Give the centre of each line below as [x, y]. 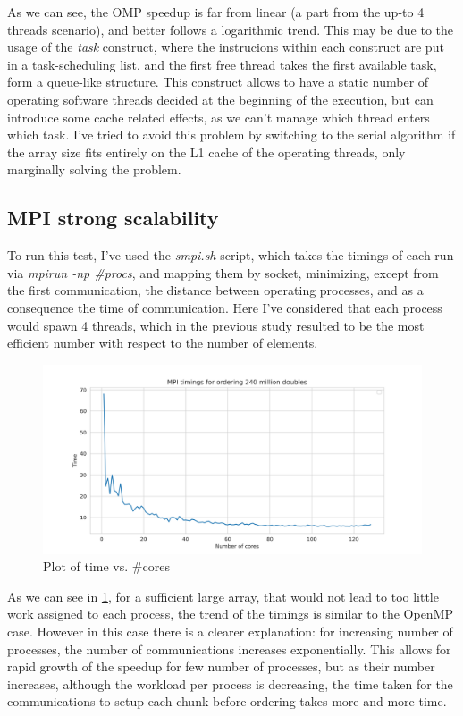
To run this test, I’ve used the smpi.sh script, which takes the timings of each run [231, 255]
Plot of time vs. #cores [106, 566]
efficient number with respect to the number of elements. [163, 343]
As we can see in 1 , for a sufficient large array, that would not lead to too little [223, 596]
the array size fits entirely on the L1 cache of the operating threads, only [206, 152]
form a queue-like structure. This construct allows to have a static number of [218, 82]
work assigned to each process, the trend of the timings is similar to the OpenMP [231, 614]
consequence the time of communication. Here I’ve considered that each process [225, 307]
